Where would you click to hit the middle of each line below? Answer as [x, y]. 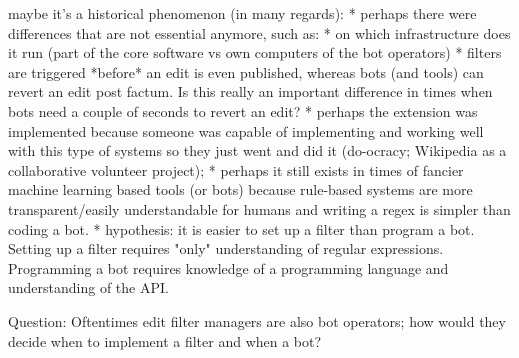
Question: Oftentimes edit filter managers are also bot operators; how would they [257, 320]
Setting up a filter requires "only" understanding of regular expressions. [226, 248]
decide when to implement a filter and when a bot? [165, 340]
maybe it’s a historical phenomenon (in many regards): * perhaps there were [242, 13]
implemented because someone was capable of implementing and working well [246, 130]
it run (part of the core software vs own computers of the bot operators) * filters [255, 52]
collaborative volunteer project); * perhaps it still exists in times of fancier [236, 169]
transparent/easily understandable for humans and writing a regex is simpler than [259, 208]
